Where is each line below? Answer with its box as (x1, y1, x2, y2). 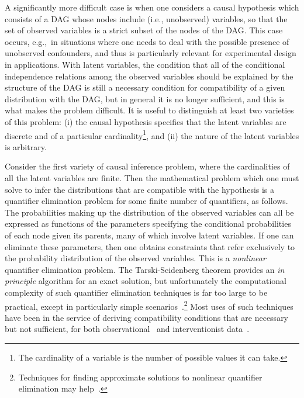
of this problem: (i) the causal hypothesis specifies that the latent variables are (5, 115, 286, 127)
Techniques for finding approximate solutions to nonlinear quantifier (18, 371, 262, 383)
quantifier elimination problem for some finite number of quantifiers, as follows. (5, 195, 288, 207)
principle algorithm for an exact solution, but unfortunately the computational (5, 275, 286, 287)
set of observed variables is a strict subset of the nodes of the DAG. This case (5, 24, 283, 36)
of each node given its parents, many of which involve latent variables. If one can (5, 229, 294, 241)
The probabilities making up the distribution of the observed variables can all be (5, 206, 294, 218)
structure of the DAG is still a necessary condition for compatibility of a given (5, 81, 285, 94)
